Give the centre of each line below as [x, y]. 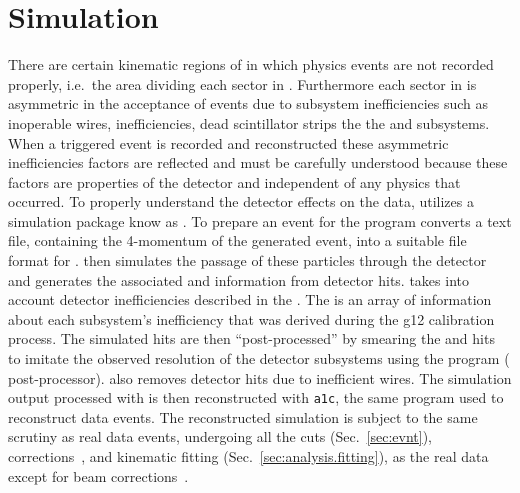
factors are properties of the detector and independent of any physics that [234, 181]
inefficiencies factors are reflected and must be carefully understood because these [258, 162]
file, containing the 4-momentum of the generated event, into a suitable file [237, 240]
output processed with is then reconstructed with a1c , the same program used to [256, 397]
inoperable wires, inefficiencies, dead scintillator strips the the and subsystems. [249, 122]
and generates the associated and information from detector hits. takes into [238, 279]
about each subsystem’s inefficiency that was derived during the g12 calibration [251, 318]
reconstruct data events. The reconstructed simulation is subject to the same [243, 416]
